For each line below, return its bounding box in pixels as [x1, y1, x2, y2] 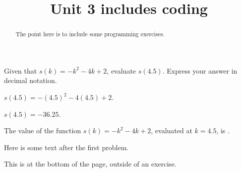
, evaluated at [151, 125, 192, 136]
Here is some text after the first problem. [4, 142, 129, 152]
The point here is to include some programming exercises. [15, 30, 165, 38]
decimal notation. [4, 75, 57, 86]
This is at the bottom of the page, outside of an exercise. [4, 159, 177, 169]
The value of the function [4, 125, 81, 136]
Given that [4, 65, 37, 76]
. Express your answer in [162, 65, 238, 76]
